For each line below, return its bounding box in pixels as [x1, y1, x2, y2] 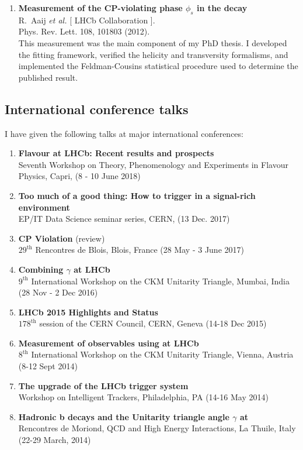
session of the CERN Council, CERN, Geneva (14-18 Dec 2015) [39, 317, 267, 329]
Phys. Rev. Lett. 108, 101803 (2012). [18, 25, 150, 37]
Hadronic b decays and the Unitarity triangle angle [18, 410, 229, 422]
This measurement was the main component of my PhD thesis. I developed [18, 36, 287, 49]
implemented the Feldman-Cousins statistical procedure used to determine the [18, 60, 298, 72]
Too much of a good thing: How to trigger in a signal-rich [18, 189, 256, 201]
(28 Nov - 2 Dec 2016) [18, 286, 98, 298]
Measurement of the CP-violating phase [18, 2, 183, 13]
